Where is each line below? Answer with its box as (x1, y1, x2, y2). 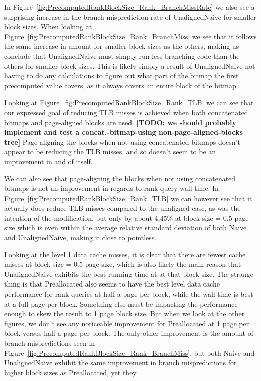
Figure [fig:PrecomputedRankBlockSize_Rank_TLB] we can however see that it (4, 193, 252, 203)
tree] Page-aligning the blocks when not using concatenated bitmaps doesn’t (4, 136, 240, 147)
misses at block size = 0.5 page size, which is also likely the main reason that (4, 259, 241, 269)
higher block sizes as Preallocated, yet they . (4, 367, 141, 377)
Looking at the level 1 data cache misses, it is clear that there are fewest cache (4, 249, 246, 259)
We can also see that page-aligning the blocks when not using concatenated (4, 173, 236, 183)
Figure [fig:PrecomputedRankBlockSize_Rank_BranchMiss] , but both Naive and (4, 347, 255, 358)
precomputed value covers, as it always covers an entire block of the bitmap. (4, 80, 238, 90)
